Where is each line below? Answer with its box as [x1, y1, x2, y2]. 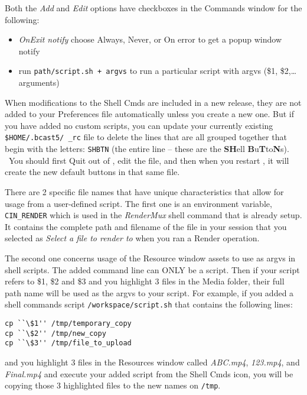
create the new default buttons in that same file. [5, 166, 180, 178]
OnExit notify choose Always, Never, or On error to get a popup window [18, 33, 282, 46]
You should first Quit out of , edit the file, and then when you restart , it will [8, 154, 289, 166]
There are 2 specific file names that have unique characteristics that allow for [5, 185, 284, 197]
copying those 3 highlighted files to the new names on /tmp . [5, 379, 221, 391]
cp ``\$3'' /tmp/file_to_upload [5, 339, 132, 348]
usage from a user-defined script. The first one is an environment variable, [5, 197, 272, 209]
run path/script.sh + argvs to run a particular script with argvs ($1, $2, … [18, 64, 297, 77]
